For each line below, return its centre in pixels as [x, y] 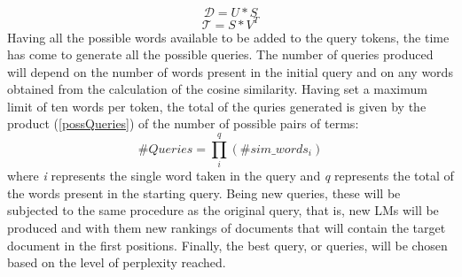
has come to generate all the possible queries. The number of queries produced [220, 54]
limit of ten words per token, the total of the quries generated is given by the [217, 106]
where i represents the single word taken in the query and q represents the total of [231, 176]
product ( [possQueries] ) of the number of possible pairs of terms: [183, 123]
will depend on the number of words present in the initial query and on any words [230, 71]
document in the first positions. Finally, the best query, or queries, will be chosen [227, 245]
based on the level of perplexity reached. [117, 262]
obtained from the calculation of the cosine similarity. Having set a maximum [217, 89]
